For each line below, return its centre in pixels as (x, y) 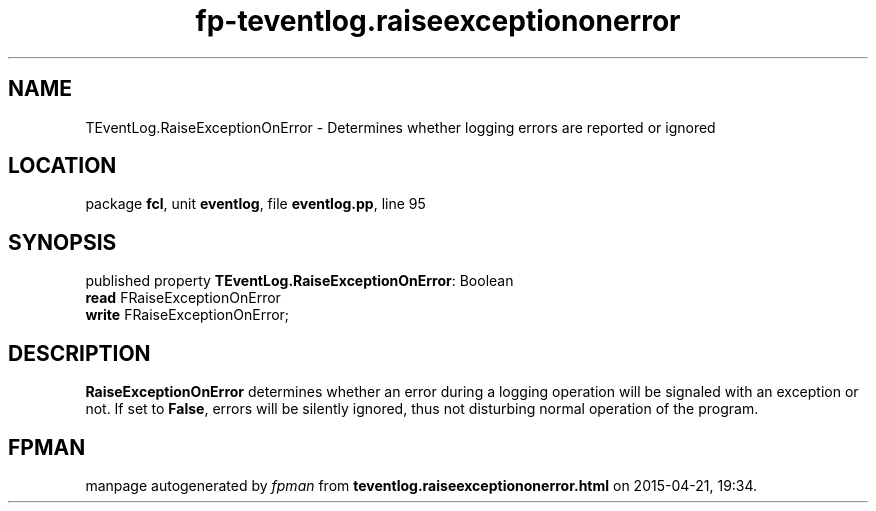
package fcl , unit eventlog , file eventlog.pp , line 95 (255, 204)
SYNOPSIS (62, 242)
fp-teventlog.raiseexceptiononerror (438, 21)
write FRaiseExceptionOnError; (187, 315)
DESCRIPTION (79, 353)
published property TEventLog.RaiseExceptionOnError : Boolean (299, 281)
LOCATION (62, 166)
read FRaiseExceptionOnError (183, 298)
